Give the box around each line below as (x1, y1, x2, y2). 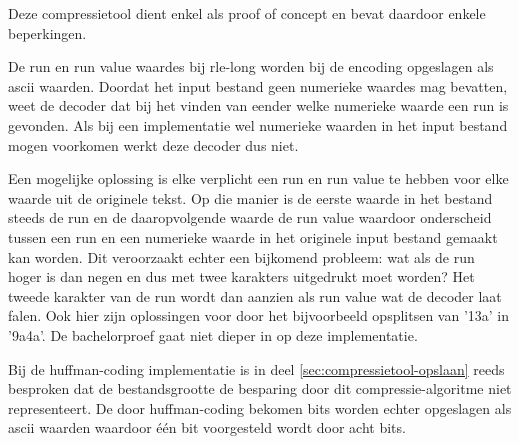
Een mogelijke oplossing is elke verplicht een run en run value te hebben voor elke (8, 168, 509, 189)
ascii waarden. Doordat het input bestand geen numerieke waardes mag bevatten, (8, 75, 508, 96)
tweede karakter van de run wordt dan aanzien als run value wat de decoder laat (8, 285, 502, 306)
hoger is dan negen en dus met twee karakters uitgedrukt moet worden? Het (8, 266, 475, 287)
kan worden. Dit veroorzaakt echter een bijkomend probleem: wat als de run (8, 246, 475, 267)
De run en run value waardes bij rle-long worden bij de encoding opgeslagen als (8, 56, 494, 77)
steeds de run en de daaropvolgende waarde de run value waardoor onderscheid (8, 207, 492, 228)
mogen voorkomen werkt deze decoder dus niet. (8, 134, 299, 155)
